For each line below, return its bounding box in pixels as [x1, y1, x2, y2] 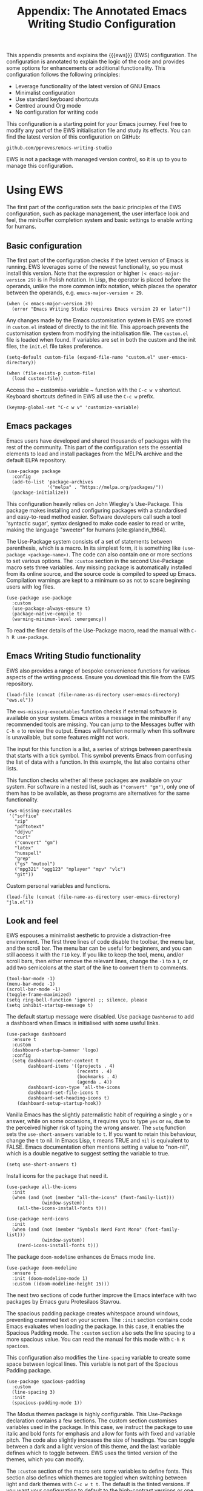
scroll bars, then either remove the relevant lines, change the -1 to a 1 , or [6, 958, 188, 965]
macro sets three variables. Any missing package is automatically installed [6, 564, 192, 571]
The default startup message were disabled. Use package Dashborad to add [6, 1013, 195, 1020]
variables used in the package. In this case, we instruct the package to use [6, 1424, 193, 1431]
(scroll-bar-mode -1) [6, 986, 61, 992]
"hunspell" [14, 850, 42, 856]
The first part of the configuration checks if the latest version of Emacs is [6, 257, 189, 264]
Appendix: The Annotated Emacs [16, 4, 187, 18]
